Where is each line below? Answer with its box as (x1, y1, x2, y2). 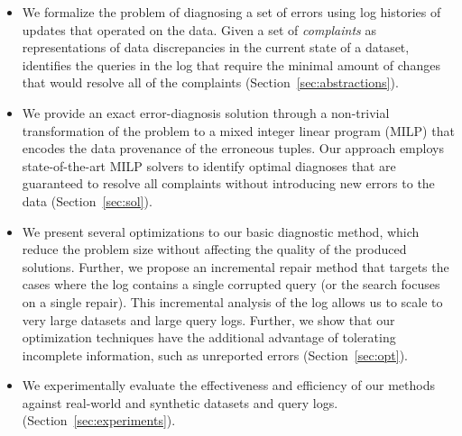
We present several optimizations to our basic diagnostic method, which (22, 222, 420, 241)
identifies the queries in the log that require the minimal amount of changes (22, 55, 440, 74)
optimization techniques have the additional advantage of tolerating (22, 328, 396, 347)
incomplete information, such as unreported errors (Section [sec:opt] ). (22, 345, 408, 364)
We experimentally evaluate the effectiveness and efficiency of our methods (22, 376, 435, 395)
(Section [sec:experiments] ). (22, 411, 176, 430)
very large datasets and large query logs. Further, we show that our (22, 310, 395, 329)
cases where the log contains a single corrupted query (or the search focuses (22, 275, 440, 294)
